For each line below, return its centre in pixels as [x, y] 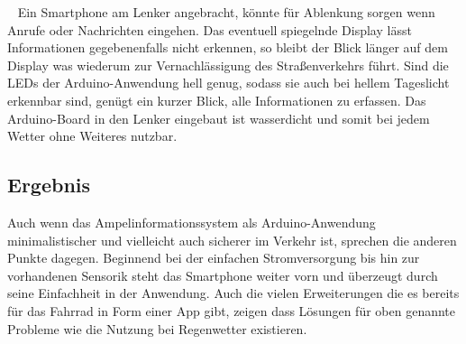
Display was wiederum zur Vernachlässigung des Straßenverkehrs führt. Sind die [228, 65]
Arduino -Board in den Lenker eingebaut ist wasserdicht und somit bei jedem [219, 118]
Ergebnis [49, 185]
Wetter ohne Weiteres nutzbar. [92, 136]
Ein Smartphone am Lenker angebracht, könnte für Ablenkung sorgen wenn [226, 12]
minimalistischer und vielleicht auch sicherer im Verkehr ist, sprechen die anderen [232, 240]
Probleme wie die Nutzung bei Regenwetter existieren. [157, 328]
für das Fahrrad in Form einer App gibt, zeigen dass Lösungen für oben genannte [232, 310]
